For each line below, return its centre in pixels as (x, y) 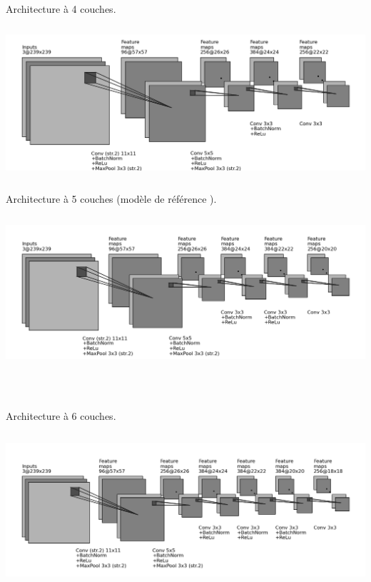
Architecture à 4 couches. (61, 9)
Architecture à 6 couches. (61, 416)
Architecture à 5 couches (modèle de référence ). (111, 198)
